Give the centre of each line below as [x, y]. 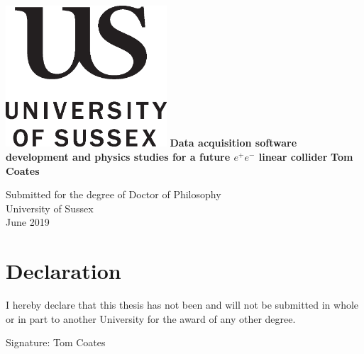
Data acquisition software [233, 143]
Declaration [64, 271]
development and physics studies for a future [118, 156]
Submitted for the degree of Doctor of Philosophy [114, 194]
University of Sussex [50, 208]
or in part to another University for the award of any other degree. [151, 318]
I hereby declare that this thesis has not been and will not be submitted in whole [182, 305]
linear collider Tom [306, 156]
